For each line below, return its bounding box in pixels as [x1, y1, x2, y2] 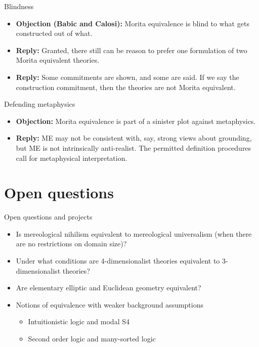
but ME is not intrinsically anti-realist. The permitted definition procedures [16, 142, 251, 153]
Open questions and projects [4, 211, 93, 222]
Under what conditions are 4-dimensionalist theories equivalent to [16, 255, 220, 266]
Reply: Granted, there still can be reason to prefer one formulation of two [16, 45, 247, 55]
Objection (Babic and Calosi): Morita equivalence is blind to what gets [16, 18, 249, 28]
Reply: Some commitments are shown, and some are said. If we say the [16, 71, 239, 82]
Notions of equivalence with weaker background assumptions [16, 299, 204, 310]
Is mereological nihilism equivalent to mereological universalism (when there [16, 228, 252, 239]
